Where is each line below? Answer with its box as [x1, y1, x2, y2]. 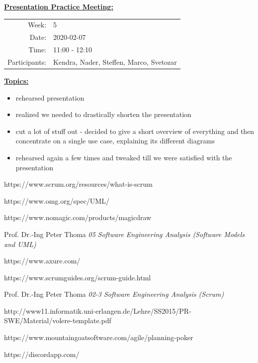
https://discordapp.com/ [4, 349, 80, 359]
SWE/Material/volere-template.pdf [4, 315, 111, 326]
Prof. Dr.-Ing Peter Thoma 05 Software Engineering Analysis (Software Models [4, 229, 245, 239]
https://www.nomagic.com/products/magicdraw [4, 212, 152, 223]
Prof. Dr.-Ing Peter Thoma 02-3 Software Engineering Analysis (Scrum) [4, 289, 224, 299]
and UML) [4, 239, 36, 249]
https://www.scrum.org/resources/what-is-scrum [4, 179, 153, 189]
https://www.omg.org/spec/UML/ [4, 195, 109, 206]
